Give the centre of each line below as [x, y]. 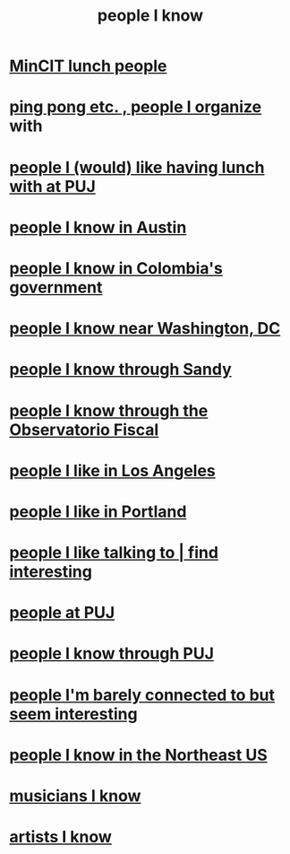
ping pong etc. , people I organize [136, 107]
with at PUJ [52, 186]
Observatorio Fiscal [84, 429]
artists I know [60, 837]
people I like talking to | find [114, 553]
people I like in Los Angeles [113, 471]
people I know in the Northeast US [138, 755]
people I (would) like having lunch [137, 167]
